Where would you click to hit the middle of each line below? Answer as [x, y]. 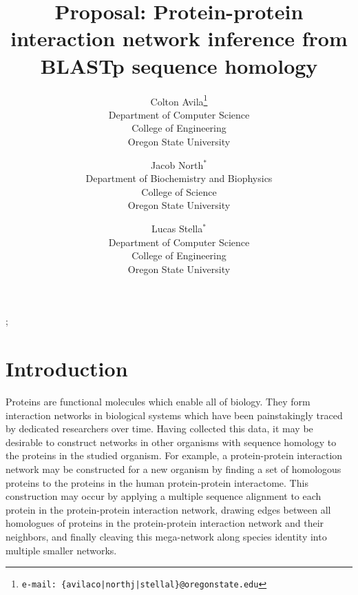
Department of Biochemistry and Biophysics [179, 178]
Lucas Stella [177, 228]
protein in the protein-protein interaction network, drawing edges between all [168, 509]
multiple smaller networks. [61, 550]
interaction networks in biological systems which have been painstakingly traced [174, 415]
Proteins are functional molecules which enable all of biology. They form [158, 401]
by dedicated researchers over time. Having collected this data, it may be [159, 428]
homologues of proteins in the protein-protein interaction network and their [165, 523]
